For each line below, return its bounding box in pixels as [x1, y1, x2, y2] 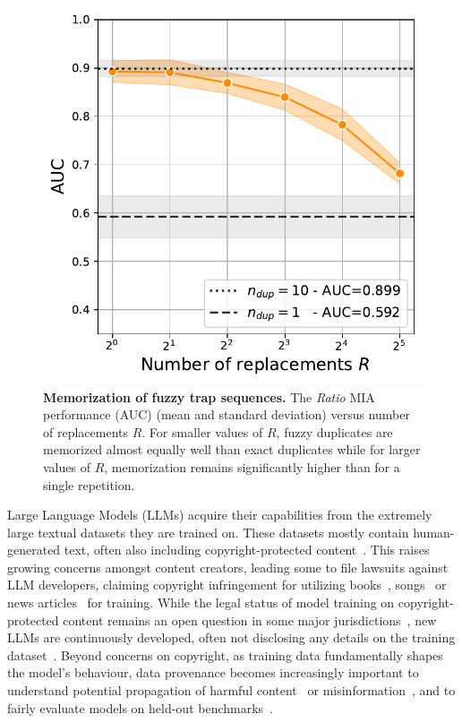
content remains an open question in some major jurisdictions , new [63, 610, 437, 629]
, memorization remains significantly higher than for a [104, 457, 400, 476]
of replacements [43, 422, 128, 441]
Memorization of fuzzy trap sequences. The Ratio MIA [43, 387, 375, 406]
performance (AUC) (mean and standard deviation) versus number [43, 405, 410, 424]
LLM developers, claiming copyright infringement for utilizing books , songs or [7, 575, 447, 594]
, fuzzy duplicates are [276, 422, 393, 441]
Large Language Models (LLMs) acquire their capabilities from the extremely [7, 505, 432, 524]
